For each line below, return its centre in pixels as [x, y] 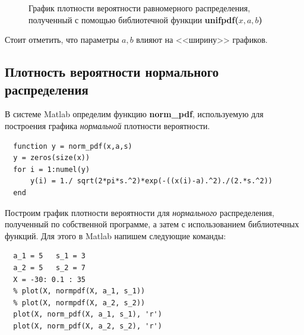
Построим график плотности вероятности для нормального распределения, [140, 212]
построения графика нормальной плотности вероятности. [107, 125]
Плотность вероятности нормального [112, 72]
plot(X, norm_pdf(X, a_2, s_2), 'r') [88, 326]
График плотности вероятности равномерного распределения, [140, 8]
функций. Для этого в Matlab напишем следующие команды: [115, 235]
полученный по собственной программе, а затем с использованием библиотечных [152, 224]
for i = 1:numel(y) [52, 169]
